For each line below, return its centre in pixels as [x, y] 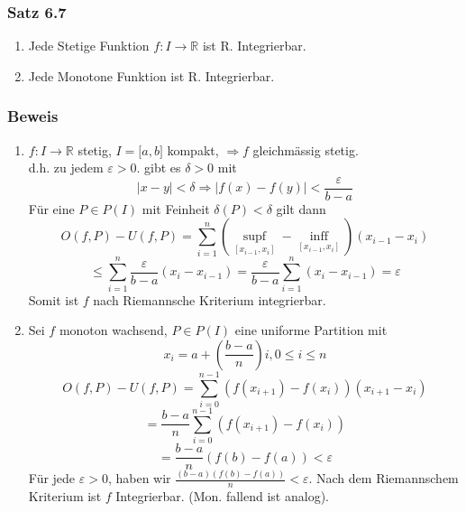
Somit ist [54, 299]
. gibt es [159, 168]
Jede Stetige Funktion [89, 46]
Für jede [52, 478]
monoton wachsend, [113, 330]
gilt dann [301, 208]
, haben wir [139, 478]
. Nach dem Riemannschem [384, 478]
